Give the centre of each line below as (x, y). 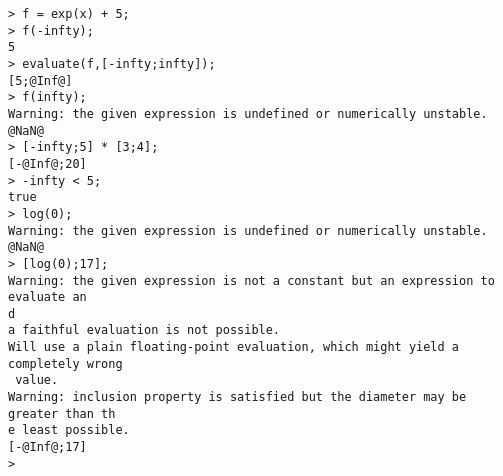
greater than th (62, 413)
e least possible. (69, 430)
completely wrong (65, 363)
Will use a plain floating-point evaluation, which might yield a (234, 347)
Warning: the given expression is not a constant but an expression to (251, 280)
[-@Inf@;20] (47, 163)
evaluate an (47, 297)
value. (37, 380)
